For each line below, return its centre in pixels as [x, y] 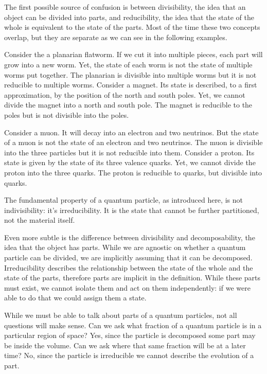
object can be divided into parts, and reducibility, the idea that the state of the [129, 17]
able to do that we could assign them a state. [75, 298]
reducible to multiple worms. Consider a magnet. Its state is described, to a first [131, 85]
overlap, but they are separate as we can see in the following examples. [116, 37]
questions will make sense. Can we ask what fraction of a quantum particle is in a [133, 325]
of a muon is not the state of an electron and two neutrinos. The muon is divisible [133, 142]
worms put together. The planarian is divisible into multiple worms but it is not [130, 74]
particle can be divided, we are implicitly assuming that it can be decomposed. [128, 257]
